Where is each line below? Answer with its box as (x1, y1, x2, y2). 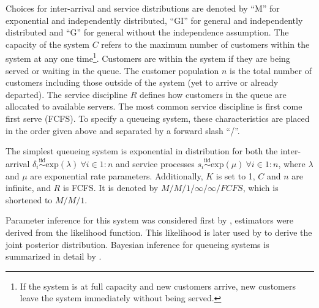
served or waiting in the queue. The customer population (6, 64, 219, 77)
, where (278, 157, 306, 170)
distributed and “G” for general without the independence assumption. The (6, 26, 289, 39)
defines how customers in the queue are (139, 88, 287, 100)
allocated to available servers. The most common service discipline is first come (6, 100, 302, 113)
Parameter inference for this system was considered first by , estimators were (6, 214, 294, 227)
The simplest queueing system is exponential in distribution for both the (6, 145, 278, 157)
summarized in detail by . (6, 250, 102, 263)
